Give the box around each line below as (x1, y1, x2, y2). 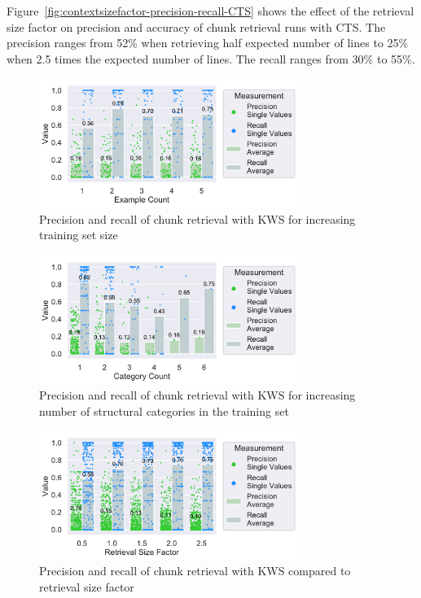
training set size (39, 226, 118, 243)
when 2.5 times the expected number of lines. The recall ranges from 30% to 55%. (7, 50, 415, 67)
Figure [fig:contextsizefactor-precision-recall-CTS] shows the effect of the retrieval (7, 2, 414, 19)
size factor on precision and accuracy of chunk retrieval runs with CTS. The (7, 18, 386, 35)
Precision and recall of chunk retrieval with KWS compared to (39, 562, 351, 579)
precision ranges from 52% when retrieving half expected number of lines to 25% (7, 34, 409, 51)
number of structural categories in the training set (39, 402, 289, 419)
